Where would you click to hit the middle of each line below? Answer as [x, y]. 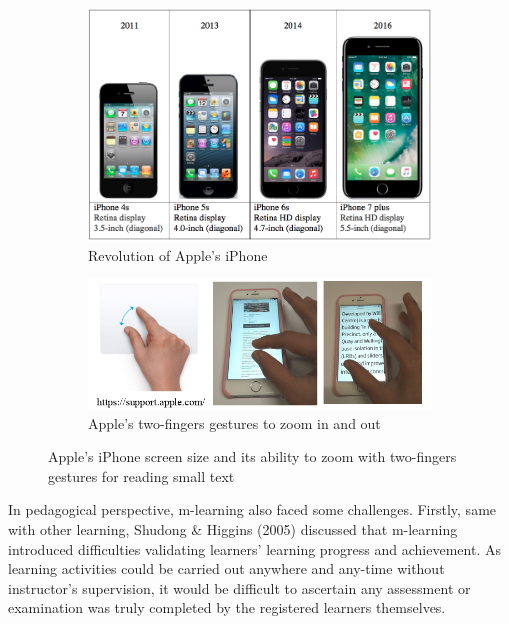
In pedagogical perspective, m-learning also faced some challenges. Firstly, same [252, 509]
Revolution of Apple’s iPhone [178, 254]
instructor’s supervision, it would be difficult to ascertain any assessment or [239, 587]
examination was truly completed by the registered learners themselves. [227, 607]
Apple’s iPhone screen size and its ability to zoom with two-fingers [252, 456]
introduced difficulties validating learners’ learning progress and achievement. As [254, 548]
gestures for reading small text [141, 475]
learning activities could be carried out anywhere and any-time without [226, 568]
